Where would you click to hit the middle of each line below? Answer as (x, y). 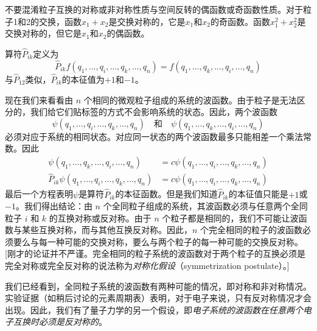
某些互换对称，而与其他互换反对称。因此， (107, 230)
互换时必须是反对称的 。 (60, 322)
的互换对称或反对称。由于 (100, 218)
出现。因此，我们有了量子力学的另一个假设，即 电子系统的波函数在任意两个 (154, 309)
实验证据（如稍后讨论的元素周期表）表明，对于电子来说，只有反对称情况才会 (158, 298)
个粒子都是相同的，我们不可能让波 (230, 218)
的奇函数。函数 (240, 21)
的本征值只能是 (258, 194)
